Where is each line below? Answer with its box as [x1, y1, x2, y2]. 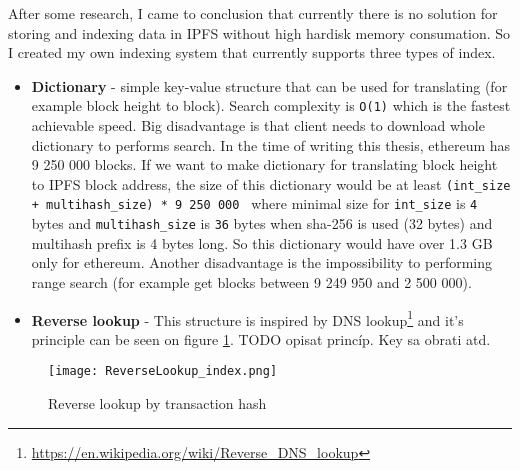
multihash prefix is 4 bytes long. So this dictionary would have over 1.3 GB [31, 232, 493, 253]
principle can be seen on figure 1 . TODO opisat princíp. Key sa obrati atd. [31, 328, 491, 349]
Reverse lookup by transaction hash [48, 393, 267, 414]
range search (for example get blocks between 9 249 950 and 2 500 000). [31, 271, 472, 292]
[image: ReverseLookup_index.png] [48, 364, 278, 379]
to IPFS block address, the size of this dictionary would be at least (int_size [31, 173, 511, 194]
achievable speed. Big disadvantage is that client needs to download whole [31, 115, 485, 136]
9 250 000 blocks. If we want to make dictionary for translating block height [31, 154, 498, 175]
